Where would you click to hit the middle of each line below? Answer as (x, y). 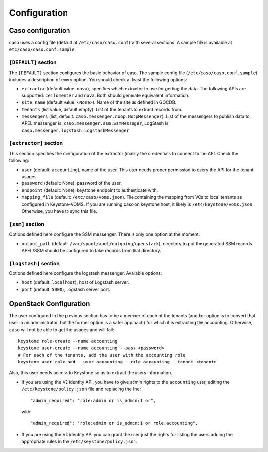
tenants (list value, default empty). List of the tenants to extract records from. (102, 109)
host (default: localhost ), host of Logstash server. (75, 282)
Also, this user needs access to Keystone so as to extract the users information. (91, 373)
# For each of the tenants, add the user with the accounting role (102, 355)
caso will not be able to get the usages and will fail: (62, 329)
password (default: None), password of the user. (71, 183)
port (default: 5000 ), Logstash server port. (66, 289)
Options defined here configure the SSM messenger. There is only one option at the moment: (104, 234)
